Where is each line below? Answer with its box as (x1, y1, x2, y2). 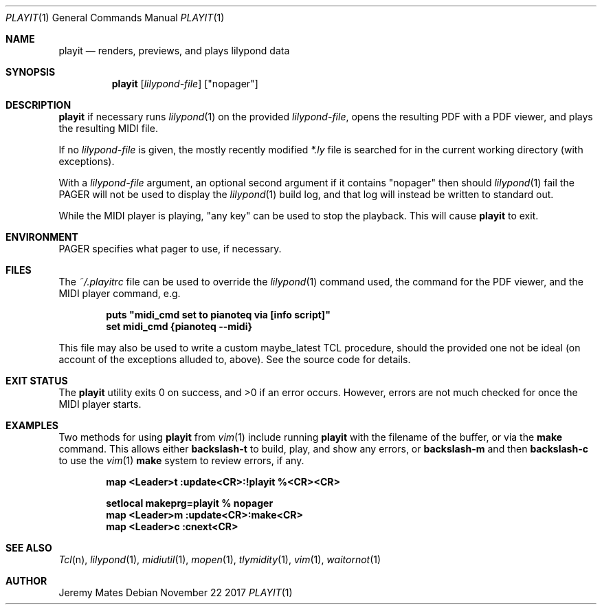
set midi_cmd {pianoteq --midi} (106, 320, 253, 332)
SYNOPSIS (5, 66, 56, 78)
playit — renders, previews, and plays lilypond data (58, 45, 290, 56)
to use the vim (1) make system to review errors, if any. (58, 455, 304, 466)
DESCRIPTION (5, 99, 71, 111)
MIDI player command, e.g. (58, 287, 181, 299)
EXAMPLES (5, 420, 58, 431)
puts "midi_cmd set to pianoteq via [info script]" (106, 309, 331, 320)
